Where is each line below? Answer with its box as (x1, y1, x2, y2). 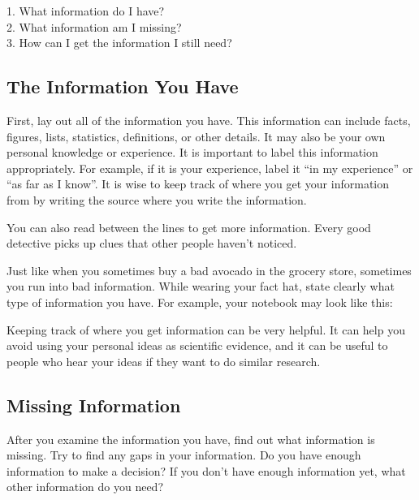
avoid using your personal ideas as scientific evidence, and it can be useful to (6, 337, 388, 354)
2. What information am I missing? (6, 18, 182, 35)
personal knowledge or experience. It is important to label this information (6, 144, 378, 161)
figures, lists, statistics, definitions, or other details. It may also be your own (6, 127, 386, 144)
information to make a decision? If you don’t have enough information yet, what (6, 462, 406, 479)
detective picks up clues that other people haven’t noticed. (6, 235, 297, 252)
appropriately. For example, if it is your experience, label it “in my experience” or (6, 159, 413, 176)
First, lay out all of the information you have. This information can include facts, (6, 111, 411, 128)
